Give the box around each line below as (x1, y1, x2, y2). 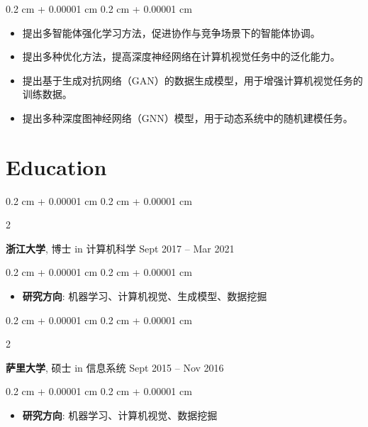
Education (6, 152, 107, 181)
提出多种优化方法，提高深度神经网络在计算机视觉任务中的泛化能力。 (22, 49, 340, 64)
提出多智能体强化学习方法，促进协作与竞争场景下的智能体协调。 (22, 25, 320, 40)
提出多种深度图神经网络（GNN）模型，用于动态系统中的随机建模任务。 (22, 110, 353, 125)
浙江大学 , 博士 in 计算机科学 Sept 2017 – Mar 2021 (6, 240, 235, 255)
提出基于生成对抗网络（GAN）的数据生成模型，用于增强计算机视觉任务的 (22, 72, 363, 87)
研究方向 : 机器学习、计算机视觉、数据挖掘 (22, 408, 218, 423)
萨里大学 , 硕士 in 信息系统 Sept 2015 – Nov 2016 (6, 360, 224, 375)
